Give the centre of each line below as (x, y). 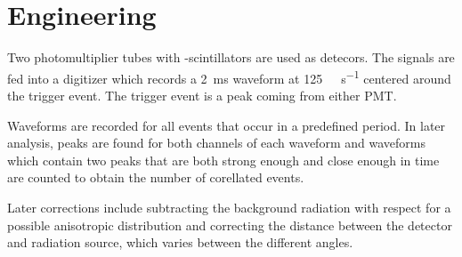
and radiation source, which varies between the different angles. (180, 242)
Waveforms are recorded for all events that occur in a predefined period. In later (227, 125)
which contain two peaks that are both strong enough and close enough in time (223, 160)
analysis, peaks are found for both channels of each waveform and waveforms (216, 143)
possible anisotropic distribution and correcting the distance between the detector (230, 225)
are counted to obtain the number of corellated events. (156, 177)
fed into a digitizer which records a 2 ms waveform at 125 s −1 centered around (229, 76)
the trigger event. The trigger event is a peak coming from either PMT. (202, 95)
